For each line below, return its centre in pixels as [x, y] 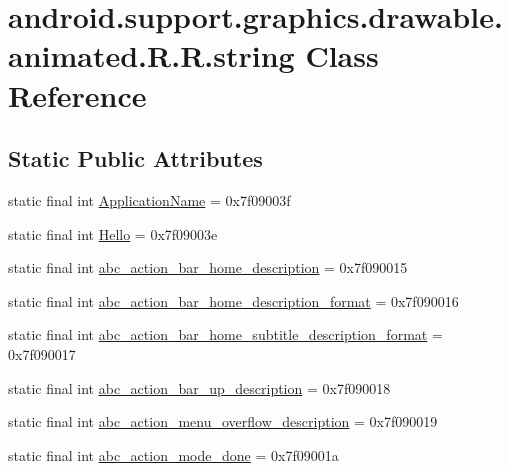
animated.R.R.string [151, 55]
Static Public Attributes [135, 158]
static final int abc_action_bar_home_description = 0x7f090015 [208, 267]
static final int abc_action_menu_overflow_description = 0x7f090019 [223, 421]
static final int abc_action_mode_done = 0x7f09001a [173, 454]
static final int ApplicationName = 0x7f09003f [149, 199]
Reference [77, 94]
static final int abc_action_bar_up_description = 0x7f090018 [199, 387]
